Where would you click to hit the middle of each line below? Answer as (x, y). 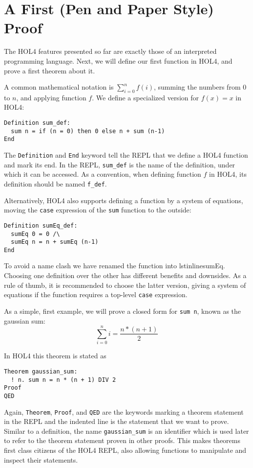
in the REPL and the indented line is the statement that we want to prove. (116, 421)
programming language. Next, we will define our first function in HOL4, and (118, 60)
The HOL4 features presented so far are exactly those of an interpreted (110, 51)
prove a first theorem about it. (50, 70)
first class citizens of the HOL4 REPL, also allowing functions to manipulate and (125, 450)
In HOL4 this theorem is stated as (55, 356)
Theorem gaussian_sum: (41, 371)
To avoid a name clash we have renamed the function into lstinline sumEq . (115, 266)
